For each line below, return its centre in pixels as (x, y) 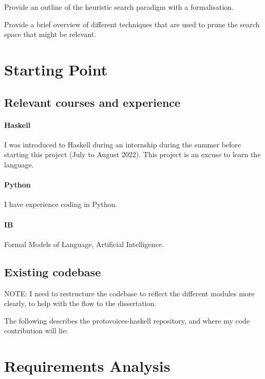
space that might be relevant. (50, 34)
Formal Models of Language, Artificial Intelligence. (84, 244)
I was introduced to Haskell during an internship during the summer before (123, 144)
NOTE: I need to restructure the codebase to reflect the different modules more (129, 293)
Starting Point (56, 69)
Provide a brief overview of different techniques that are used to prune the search (132, 24)
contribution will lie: (36, 330)
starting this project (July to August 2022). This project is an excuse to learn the (132, 154)
